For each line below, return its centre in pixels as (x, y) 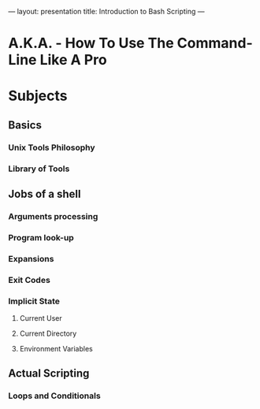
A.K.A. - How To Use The (91, 43)
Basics (25, 125)
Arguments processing (53, 216)
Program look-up (41, 237)
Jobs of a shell (45, 194)
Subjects (38, 96)
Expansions (31, 258)
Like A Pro (74, 60)
